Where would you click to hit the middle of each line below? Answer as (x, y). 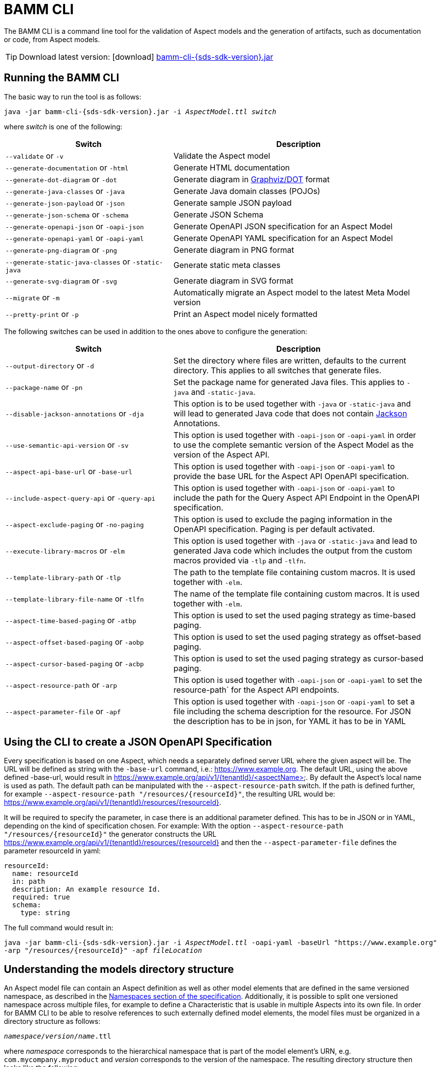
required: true (41, 897)
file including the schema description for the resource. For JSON (292, 711)
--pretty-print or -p (42, 314)
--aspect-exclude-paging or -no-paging (75, 524)
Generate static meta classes (227, 265)
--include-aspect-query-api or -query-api (81, 497)
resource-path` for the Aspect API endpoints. (256, 690)
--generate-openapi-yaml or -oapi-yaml (75, 238)
